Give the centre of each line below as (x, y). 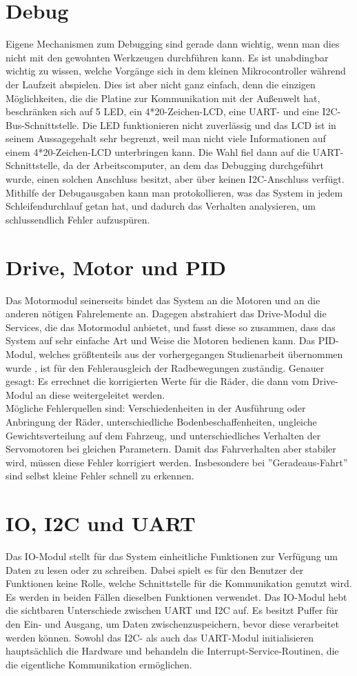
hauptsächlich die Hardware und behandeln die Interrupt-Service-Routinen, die (172, 651)
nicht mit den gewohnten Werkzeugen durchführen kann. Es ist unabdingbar (167, 57)
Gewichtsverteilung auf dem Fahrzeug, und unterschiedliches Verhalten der (163, 435)
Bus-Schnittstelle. (42, 125)
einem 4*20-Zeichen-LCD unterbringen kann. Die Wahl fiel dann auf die (157, 151)
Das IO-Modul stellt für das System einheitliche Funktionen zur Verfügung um (172, 556)
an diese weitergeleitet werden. (101, 394)
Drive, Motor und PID (116, 267)
